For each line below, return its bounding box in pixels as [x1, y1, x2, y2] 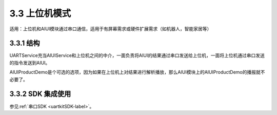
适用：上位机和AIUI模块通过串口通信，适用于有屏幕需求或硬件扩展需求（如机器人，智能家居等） [9, 26, 212, 32]
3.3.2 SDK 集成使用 [9, 90, 71, 99]
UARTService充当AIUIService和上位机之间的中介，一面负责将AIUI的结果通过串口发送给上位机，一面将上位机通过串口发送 [9, 52, 265, 59]
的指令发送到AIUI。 [9, 60, 50, 66]
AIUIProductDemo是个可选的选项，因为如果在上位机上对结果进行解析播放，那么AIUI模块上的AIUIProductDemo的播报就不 [9, 69, 265, 75]
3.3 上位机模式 [9, 8, 71, 19]
